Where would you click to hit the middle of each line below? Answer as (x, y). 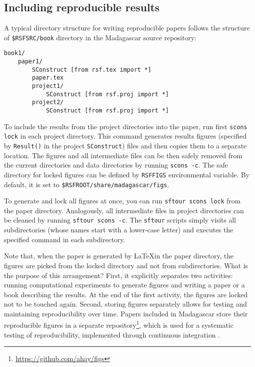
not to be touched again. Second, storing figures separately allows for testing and (126, 304)
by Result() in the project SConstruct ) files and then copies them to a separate (125, 146)
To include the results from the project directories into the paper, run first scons (126, 126)
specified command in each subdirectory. (65, 239)
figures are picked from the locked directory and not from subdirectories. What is (126, 265)
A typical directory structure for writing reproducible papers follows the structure (127, 28)
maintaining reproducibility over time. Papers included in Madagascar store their (126, 313)
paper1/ (30, 62)
